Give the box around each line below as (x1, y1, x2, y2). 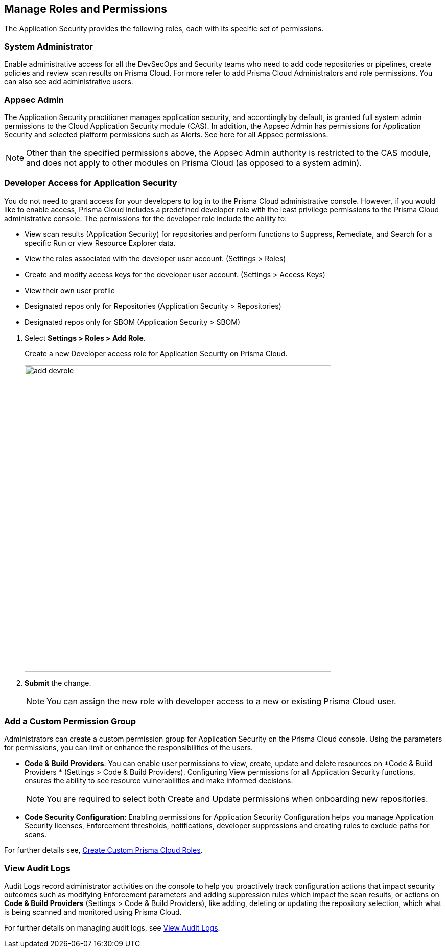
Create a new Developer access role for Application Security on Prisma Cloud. (25, 349, 288, 358)
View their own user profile (25, 285, 115, 295)
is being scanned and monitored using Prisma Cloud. (4, 908, 182, 917)
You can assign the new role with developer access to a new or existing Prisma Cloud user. (46, 696, 396, 706)
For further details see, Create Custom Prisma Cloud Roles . (4, 846, 203, 855)
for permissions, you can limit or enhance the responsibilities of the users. (4, 743, 253, 752)
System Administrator (4, 41, 93, 52)
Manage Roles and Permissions (4, 3, 168, 15)
